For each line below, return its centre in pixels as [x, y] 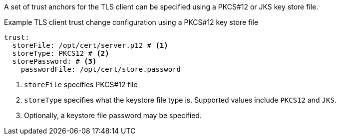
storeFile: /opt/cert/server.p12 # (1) [90, 45]
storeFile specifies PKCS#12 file [81, 84]
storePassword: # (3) [54, 61]
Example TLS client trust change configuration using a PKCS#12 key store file [131, 22]
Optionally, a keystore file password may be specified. [113, 115]
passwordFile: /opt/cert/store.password [101, 69]
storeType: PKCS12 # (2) [61, 53]
